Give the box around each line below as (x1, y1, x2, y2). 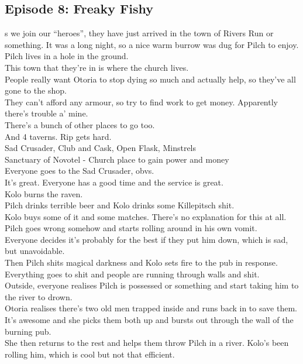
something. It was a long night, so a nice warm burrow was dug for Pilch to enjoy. (5, 38, 299, 50)
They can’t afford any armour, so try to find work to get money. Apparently (5, 95, 278, 108)
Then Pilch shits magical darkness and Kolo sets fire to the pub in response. (5, 256, 278, 269)
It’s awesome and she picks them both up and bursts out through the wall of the (5, 314, 294, 326)
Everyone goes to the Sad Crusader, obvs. (5, 164, 154, 177)
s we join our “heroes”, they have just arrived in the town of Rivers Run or (5, 27, 274, 39)
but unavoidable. (5, 245, 65, 257)
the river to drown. (5, 290, 73, 303)
